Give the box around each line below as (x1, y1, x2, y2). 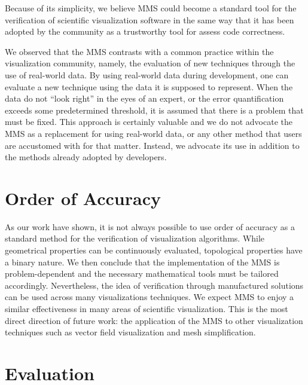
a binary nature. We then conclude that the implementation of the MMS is (5, 255, 280, 268)
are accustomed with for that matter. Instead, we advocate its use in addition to (5, 139, 300, 151)
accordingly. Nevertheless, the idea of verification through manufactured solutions (5, 279, 304, 291)
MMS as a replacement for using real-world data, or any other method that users (5, 127, 302, 139)
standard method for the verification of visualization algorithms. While (5, 232, 265, 245)
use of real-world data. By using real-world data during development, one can (5, 68, 289, 81)
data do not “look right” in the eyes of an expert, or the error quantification (5, 92, 284, 105)
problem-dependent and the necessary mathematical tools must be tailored (5, 267, 279, 280)
